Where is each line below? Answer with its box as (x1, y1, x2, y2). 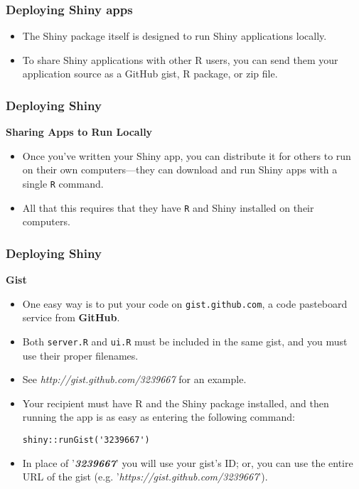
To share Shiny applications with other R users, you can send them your (22, 52, 338, 67)
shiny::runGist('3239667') (22, 435, 150, 445)
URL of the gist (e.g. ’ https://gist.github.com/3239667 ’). (22, 469, 268, 484)
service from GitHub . (22, 310, 120, 325)
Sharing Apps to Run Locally (6, 124, 153, 139)
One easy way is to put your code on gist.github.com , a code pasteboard (22, 296, 348, 311)
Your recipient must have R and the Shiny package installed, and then (22, 395, 329, 410)
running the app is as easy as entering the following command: (22, 409, 295, 424)
